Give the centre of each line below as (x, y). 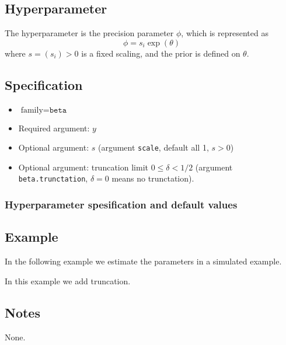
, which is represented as (225, 33)
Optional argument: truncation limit (83, 167)
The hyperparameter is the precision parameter (89, 33)
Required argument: (54, 128)
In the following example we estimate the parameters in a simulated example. (143, 261)
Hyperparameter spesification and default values (121, 205)
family (32, 110)
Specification (44, 84)
